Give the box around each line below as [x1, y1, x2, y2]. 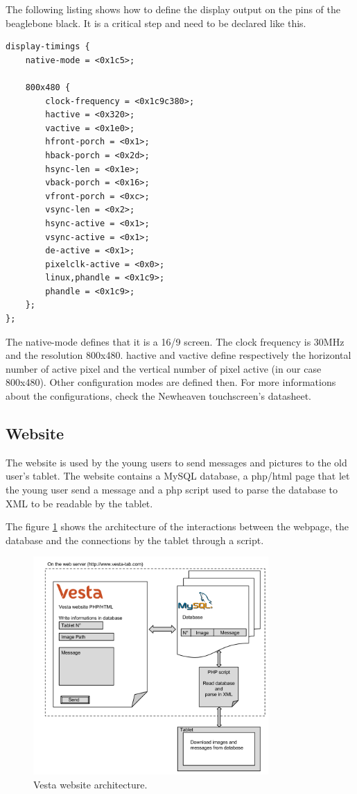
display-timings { [6, 42, 90, 52]
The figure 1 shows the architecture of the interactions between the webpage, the [6, 519, 349, 534]
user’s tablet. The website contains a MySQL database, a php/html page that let [6, 468, 350, 483]
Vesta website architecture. [33, 777, 148, 791]
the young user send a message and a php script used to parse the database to [6, 482, 338, 497]
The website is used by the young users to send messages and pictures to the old [6, 455, 347, 469]
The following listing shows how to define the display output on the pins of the [6, 2, 341, 16]
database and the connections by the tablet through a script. [6, 532, 264, 547]
